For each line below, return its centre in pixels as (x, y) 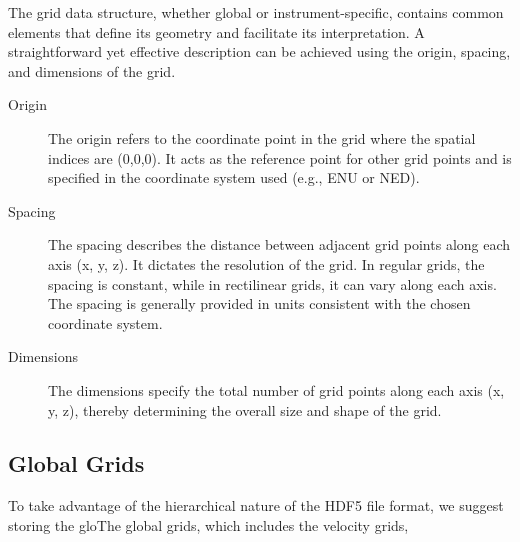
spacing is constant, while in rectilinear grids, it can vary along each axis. (272, 283)
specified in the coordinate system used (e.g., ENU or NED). (234, 177)
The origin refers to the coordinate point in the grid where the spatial (262, 137)
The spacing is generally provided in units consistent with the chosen (259, 303)
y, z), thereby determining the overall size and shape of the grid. (245, 409)
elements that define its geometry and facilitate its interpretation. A (216, 31)
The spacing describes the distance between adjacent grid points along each (279, 244)
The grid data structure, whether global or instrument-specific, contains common (256, 12)
